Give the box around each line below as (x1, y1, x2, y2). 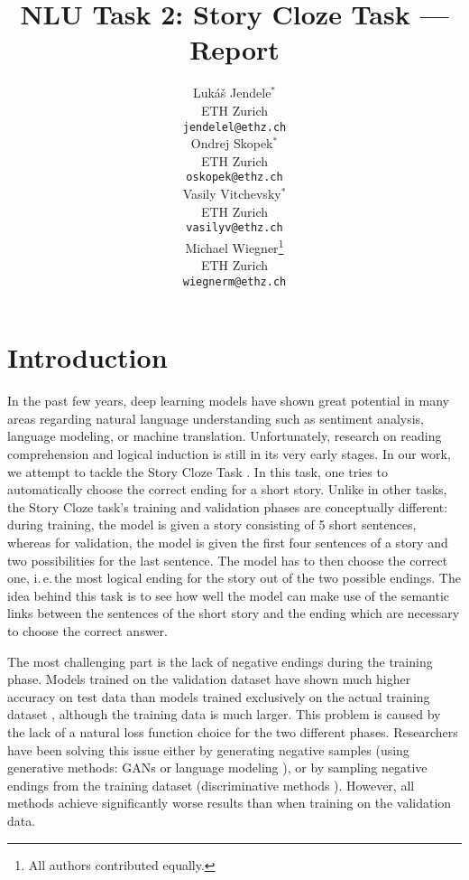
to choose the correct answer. (7, 622, 168, 640)
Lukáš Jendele (192, 83, 271, 102)
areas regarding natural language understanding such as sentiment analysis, (7, 408, 424, 427)
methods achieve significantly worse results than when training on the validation (7, 793, 452, 812)
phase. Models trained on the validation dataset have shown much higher (7, 669, 411, 688)
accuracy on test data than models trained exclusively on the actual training (7, 687, 430, 706)
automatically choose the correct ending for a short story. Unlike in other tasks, (7, 480, 447, 499)
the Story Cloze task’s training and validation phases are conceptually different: (7, 497, 448, 516)
